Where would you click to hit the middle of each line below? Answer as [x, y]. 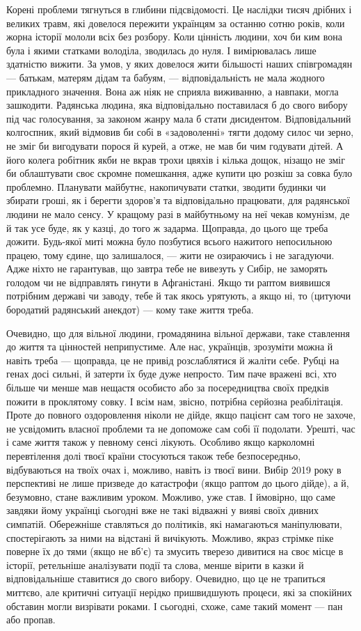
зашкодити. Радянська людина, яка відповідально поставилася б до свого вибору [177, 105]
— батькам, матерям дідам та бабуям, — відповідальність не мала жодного [166, 77]
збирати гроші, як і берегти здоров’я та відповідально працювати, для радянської [178, 200]
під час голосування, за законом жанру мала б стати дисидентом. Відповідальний [179, 118]
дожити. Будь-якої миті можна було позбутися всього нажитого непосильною [169, 241]
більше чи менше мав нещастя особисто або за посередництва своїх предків [168, 388]
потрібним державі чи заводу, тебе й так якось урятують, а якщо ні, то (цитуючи [179, 296]
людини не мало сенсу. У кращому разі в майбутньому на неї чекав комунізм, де [178, 213]
